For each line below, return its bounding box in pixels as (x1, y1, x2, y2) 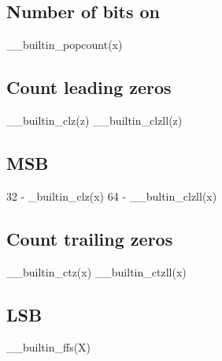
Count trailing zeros (6, 226, 173, 250)
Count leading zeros (6, 75, 172, 100)
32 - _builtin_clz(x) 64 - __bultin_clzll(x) (6, 187, 217, 204)
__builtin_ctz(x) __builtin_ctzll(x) (6, 263, 187, 280)
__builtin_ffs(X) (6, 339, 91, 355)
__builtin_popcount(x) (6, 36, 123, 53)
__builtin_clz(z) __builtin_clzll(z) (6, 112, 183, 128)
